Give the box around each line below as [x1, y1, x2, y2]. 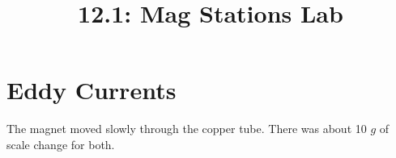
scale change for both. [6, 135, 115, 152]
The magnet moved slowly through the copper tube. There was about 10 [6, 120, 367, 137]
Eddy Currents [6, 73, 177, 106]
